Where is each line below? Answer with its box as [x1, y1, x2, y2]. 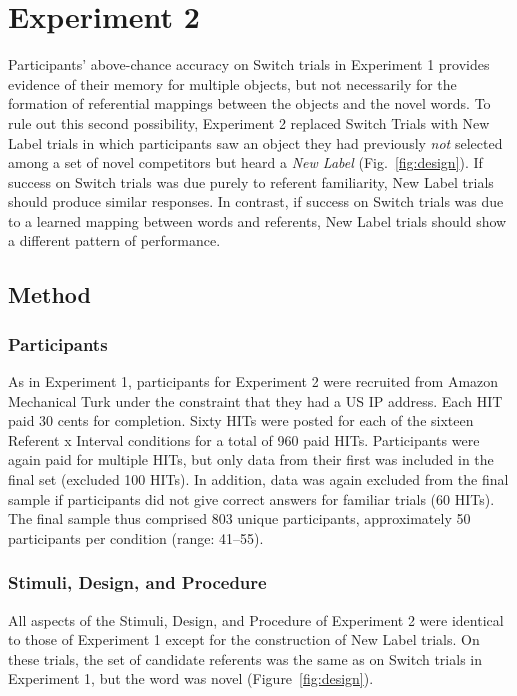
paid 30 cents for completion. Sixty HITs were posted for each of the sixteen [8, 410, 474, 431]
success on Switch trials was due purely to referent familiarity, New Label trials [8, 171, 494, 192]
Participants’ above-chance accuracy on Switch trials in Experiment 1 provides [8, 54, 490, 75]
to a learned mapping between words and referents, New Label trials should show [8, 210, 507, 231]
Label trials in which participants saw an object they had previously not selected [8, 132, 503, 153]
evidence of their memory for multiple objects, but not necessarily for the [8, 73, 457, 94]
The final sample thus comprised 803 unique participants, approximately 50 [8, 508, 471, 529]
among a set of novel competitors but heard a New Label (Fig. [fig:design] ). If [8, 152, 483, 173]
